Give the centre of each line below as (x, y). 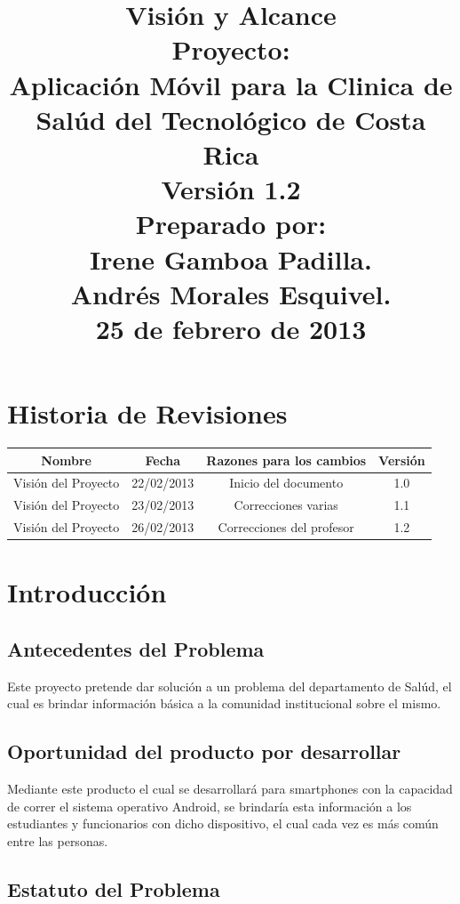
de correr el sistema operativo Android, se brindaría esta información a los (210, 806)
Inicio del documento (286, 483)
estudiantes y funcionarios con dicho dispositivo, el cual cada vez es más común (223, 823)
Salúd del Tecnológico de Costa (231, 119)
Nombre (66, 460)
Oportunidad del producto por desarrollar (204, 751)
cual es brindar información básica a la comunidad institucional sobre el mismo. (224, 703)
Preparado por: (231, 224)
